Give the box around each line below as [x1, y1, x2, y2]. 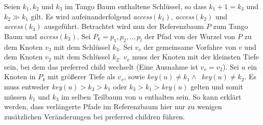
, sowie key [124, 71, 157, 82]
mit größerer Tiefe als [47, 71, 115, 82]
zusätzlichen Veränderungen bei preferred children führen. [4, 111, 185, 121]
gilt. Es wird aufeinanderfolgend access [31, 11, 152, 21]
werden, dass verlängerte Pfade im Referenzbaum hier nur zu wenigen [4, 101, 222, 112]
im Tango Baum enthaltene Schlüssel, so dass [65, 1, 207, 11]
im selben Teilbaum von [61, 91, 136, 102]
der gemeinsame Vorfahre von [144, 41, 236, 52]
